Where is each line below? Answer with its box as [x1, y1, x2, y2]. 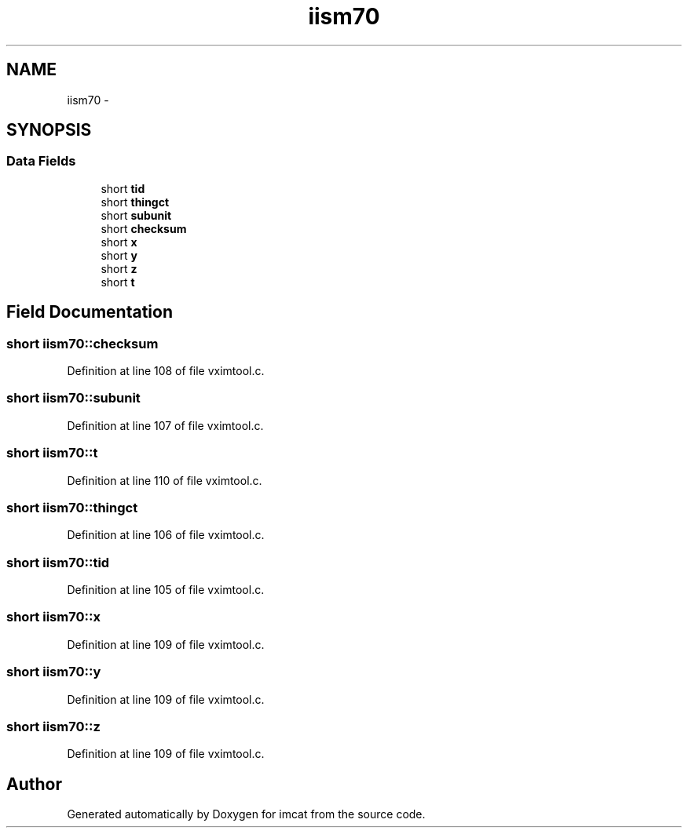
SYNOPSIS [6, 120, 92, 140]
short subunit [101, 208, 172, 222]
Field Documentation [6, 302, 173, 322]
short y [101, 248, 137, 262]
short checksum [101, 221, 187, 235]
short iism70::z [6, 718, 101, 734]
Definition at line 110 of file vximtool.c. [67, 473, 262, 487]
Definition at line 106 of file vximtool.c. [67, 528, 265, 542]
